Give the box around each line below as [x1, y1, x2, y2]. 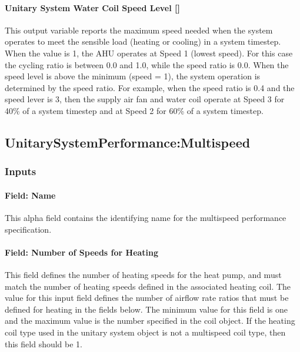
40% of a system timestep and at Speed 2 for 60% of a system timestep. [5, 104, 264, 116]
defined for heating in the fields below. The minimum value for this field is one [5, 303, 288, 315]
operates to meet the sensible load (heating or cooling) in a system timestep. [5, 35, 281, 48]
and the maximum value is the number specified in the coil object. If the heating [5, 314, 295, 327]
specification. [5, 223, 52, 235]
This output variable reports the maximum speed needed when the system [5, 24, 273, 36]
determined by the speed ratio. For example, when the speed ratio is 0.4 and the [5, 81, 295, 93]
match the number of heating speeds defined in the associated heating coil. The [5, 280, 291, 292]
